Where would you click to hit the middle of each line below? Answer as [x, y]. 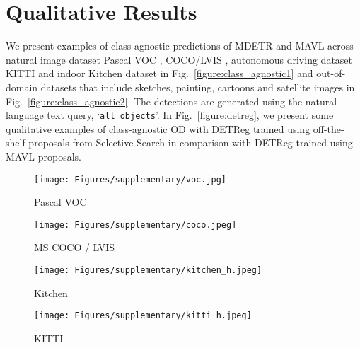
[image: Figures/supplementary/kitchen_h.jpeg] [148, 271]
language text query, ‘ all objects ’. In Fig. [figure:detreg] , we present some [170, 115]
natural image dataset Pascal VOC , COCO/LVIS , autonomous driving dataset [179, 59]
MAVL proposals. [43, 156]
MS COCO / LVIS [75, 247]
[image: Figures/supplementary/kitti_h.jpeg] [143, 316]
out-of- [331, 73]
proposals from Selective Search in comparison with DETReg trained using [191, 143]
